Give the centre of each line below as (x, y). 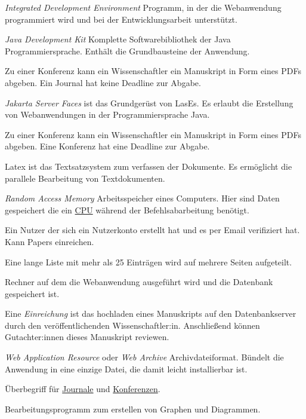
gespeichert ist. (32, 293)
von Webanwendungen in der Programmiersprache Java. (107, 114)
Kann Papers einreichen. (50, 241)
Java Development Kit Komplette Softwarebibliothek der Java (118, 39)
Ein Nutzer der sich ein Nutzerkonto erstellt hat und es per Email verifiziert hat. (152, 230)
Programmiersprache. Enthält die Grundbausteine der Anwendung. (127, 51)
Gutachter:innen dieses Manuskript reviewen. (87, 337)
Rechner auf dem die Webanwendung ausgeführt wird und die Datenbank (139, 282)
